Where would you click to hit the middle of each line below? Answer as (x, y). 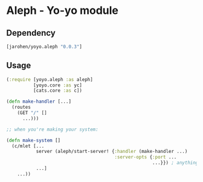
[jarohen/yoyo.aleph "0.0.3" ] (44, 47)
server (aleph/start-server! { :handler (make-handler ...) (112, 152)
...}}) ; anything (175, 163)
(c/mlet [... (28, 146)
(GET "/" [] (32, 113)
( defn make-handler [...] (39, 102)
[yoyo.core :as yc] (58, 85)
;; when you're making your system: (52, 129)
